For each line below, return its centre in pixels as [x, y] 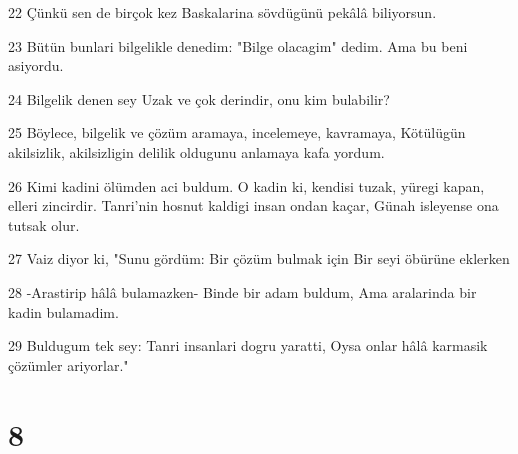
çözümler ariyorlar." [68, 364]
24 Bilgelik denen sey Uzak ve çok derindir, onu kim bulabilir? [199, 98]
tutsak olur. [44, 224]
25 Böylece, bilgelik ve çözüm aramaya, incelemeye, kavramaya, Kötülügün [237, 132]
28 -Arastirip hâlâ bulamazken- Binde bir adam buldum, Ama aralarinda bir [242, 291]
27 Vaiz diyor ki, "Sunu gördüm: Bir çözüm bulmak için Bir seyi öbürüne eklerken [259, 258]
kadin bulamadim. [63, 311]
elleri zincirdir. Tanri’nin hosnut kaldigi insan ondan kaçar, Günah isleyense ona [253, 205]
